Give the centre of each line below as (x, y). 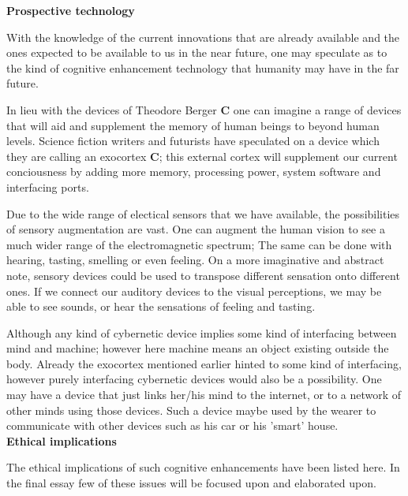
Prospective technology (71, 10)
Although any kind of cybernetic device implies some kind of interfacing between (202, 332)
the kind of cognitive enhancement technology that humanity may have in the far (203, 67)
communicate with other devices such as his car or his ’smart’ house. (172, 425)
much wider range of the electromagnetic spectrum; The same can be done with (199, 244)
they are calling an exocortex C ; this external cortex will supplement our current (202, 156)
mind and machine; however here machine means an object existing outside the (198, 348)
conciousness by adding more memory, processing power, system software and (194, 172)
